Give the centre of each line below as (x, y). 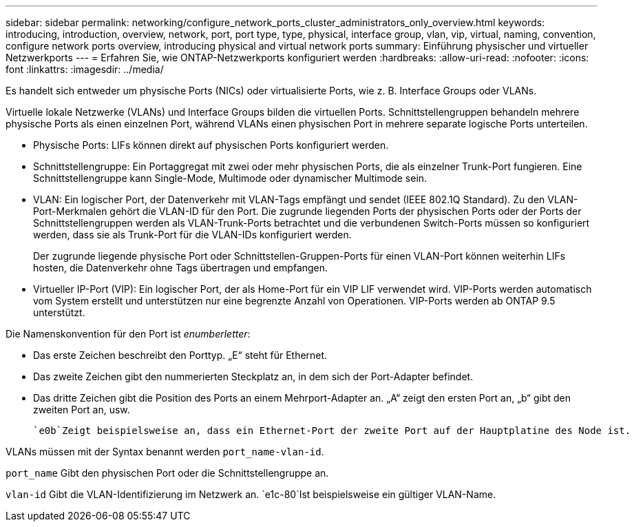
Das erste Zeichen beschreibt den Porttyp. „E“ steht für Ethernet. (180, 355)
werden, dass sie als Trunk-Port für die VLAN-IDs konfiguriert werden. (192, 235)
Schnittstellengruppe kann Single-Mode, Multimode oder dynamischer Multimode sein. (230, 178)
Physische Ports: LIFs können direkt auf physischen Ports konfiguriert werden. (211, 145)
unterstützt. (59, 312)
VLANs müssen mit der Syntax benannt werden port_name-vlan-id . (165, 452)
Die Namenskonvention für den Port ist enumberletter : (128, 334)
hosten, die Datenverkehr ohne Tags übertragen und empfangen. (181, 268)
